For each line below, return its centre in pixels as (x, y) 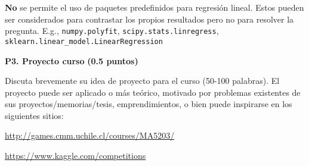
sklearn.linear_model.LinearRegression (84, 41)
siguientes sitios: (34, 115)
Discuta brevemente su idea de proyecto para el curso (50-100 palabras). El (142, 81)
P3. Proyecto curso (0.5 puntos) (72, 60)
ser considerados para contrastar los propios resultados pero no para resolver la (149, 19)
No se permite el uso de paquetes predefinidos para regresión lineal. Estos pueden (154, 7)
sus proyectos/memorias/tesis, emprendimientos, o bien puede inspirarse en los (149, 104)
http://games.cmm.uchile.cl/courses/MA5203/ (90, 135)
